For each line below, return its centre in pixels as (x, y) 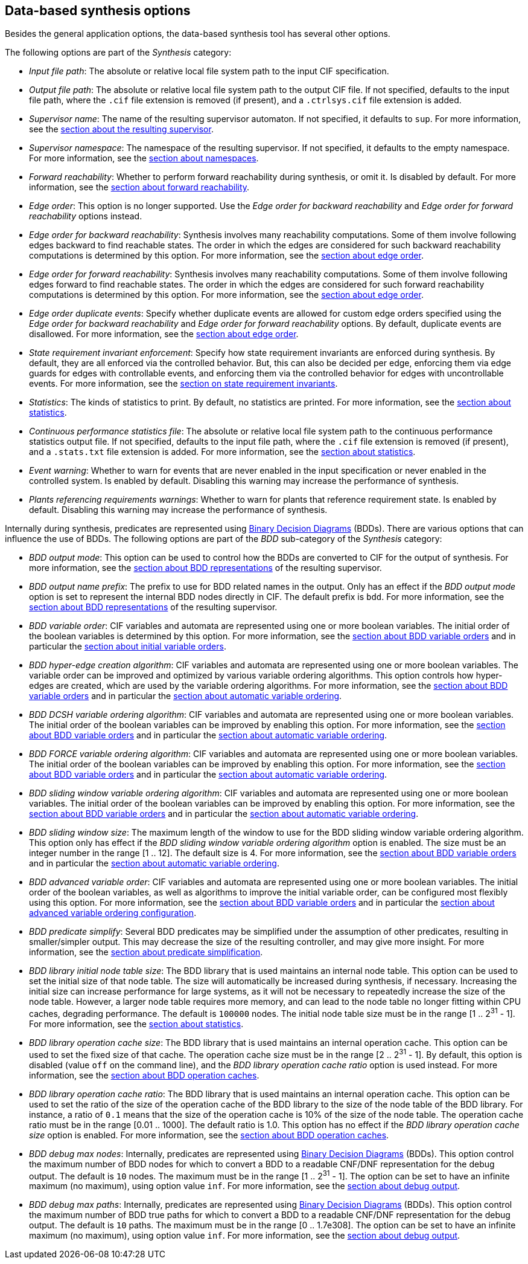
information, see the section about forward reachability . (139, 187)
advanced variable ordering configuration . (113, 913)
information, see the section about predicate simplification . (146, 952)
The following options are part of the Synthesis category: (118, 53)
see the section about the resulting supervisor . (121, 129)
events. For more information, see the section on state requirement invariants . (183, 384)
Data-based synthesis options (98, 11)
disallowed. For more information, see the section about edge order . (164, 334)
